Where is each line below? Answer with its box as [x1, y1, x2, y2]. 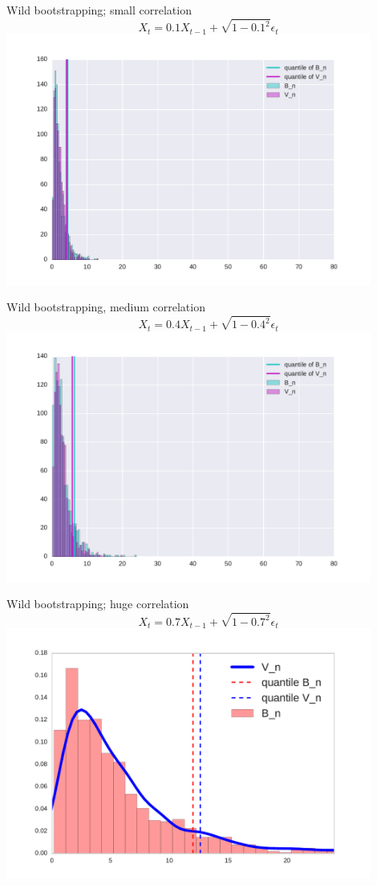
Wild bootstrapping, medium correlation [6, 298, 205, 315]
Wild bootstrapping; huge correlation [6, 595, 189, 612]
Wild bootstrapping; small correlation [6, 2, 192, 18]
